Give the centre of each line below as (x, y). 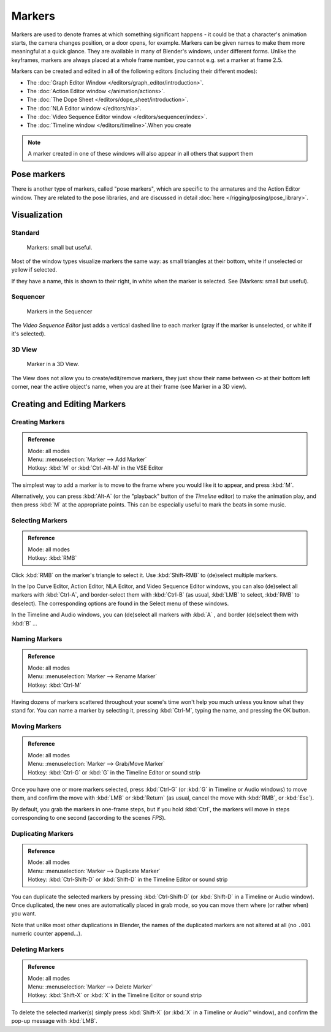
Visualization (37, 215)
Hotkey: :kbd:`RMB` (52, 558)
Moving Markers (36, 727)
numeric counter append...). (47, 934)
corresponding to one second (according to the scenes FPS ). (89, 818)
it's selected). (29, 334)
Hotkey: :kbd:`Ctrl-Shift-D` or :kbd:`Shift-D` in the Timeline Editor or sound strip (128, 879)
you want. (24, 914)
